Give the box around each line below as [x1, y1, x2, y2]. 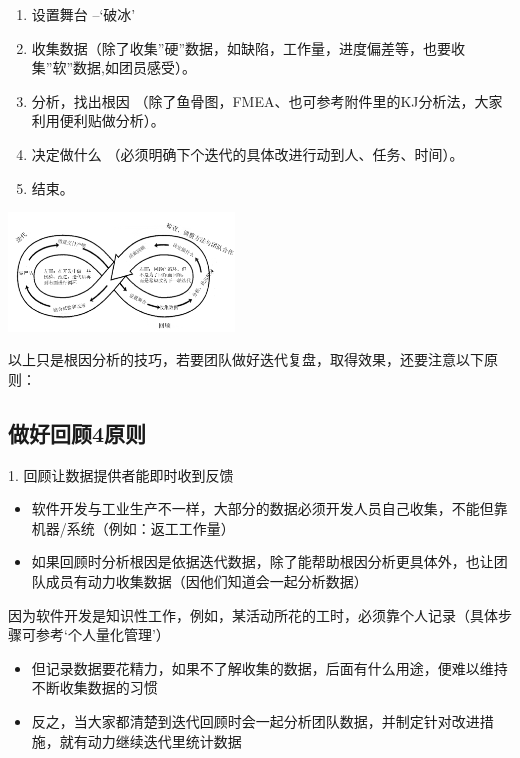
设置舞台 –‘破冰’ [31, 4, 136, 24]
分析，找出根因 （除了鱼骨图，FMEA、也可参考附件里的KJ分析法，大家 [31, 90, 503, 111]
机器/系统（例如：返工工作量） [31, 517, 235, 538]
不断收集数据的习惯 [31, 677, 158, 698]
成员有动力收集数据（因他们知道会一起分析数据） [45, 570, 368, 591]
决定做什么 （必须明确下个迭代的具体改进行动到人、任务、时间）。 [31, 143, 464, 164]
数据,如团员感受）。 [73, 57, 196, 78]
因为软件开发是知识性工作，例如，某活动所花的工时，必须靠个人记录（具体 [8, 604, 498, 625]
